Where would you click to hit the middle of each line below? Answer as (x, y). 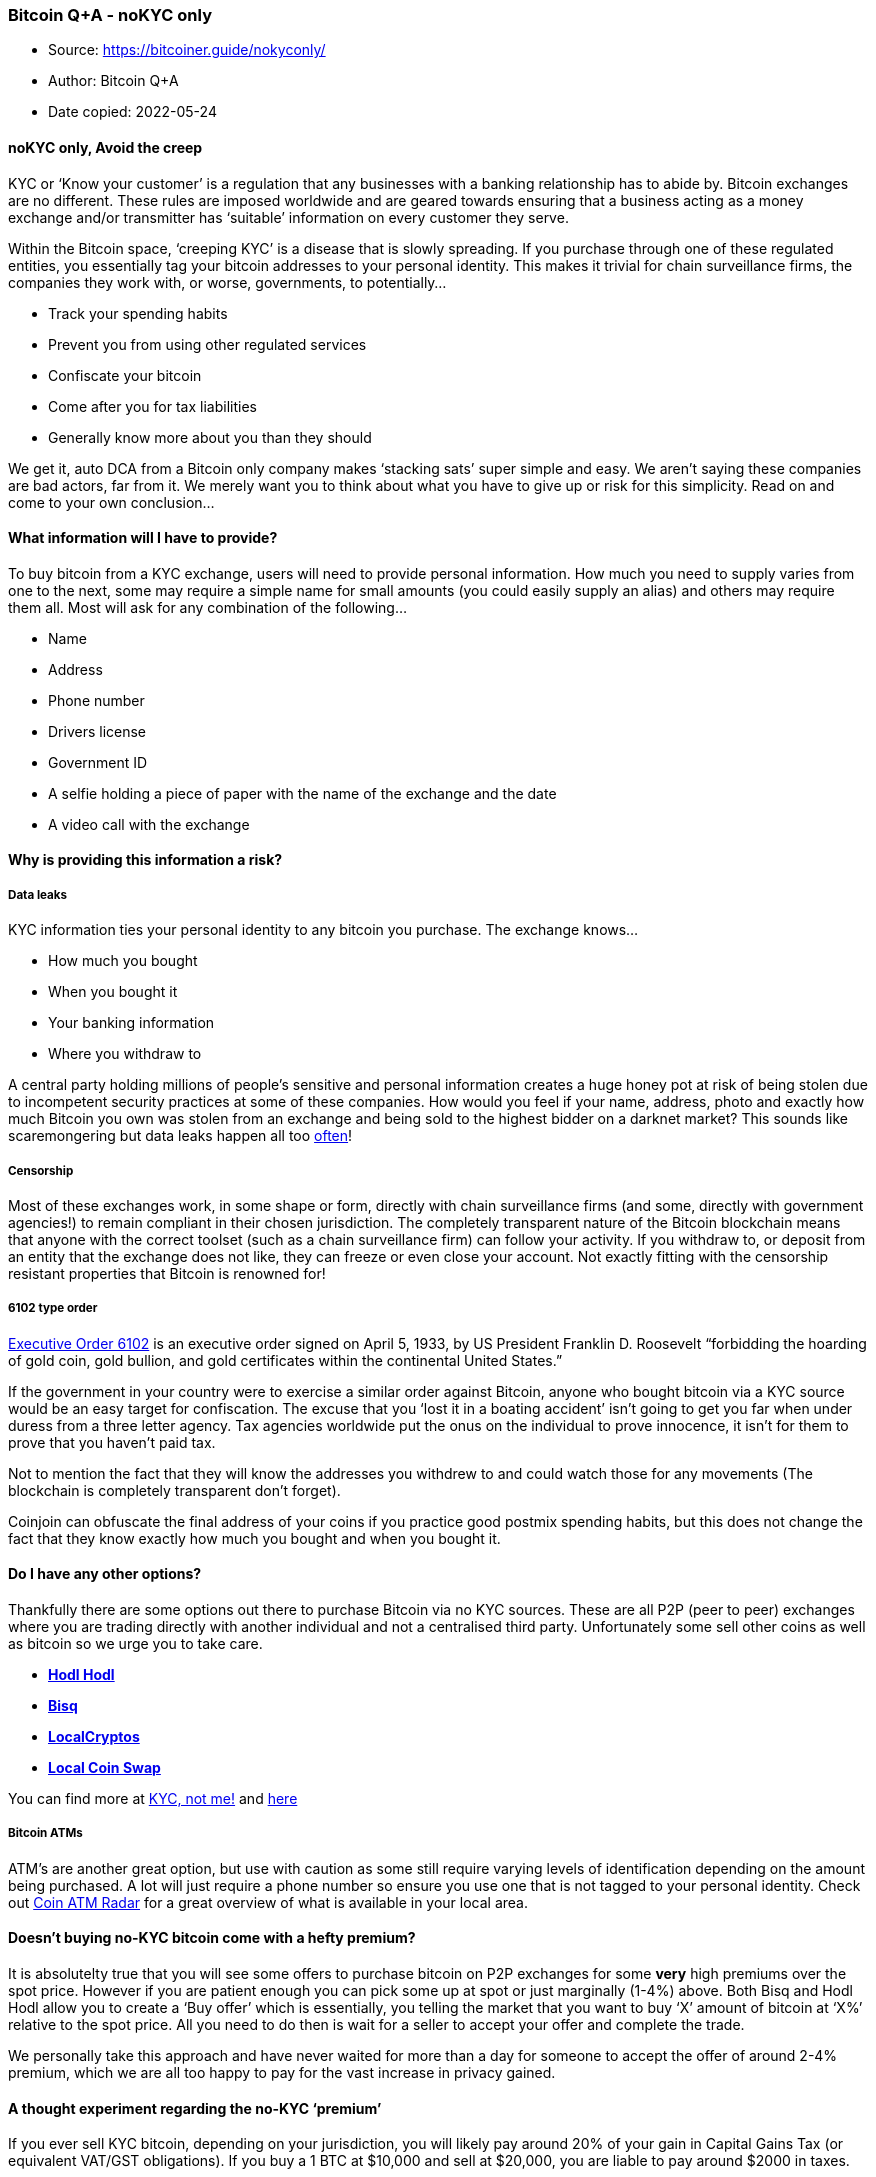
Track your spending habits (138, 313)
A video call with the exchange (149, 824)
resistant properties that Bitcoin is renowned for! (167, 1273)
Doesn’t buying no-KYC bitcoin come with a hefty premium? (212, 1938)
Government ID (98, 762)
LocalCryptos (94, 1736)
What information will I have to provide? (143, 538)
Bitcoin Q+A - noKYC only (110, 15)
